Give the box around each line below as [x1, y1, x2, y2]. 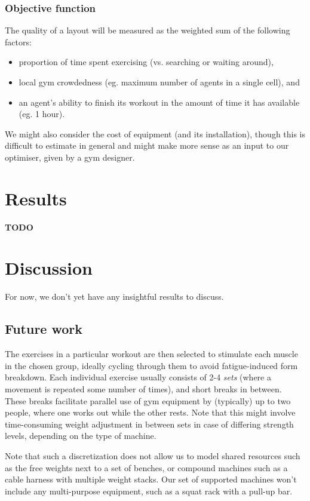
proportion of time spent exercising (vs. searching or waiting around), [19, 56, 274, 68]
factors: [5, 35, 32, 48]
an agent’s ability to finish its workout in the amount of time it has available [19, 96, 300, 108]
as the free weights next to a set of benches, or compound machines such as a [5, 461, 288, 474]
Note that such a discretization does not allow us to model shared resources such [5, 449, 300, 462]
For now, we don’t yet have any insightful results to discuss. [5, 290, 224, 303]
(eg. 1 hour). [19, 107, 65, 120]
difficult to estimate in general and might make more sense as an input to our [5, 139, 289, 152]
